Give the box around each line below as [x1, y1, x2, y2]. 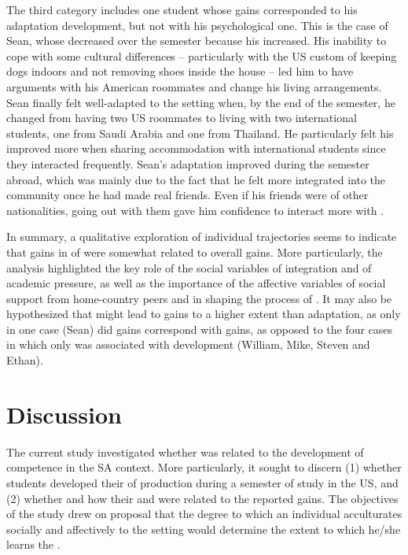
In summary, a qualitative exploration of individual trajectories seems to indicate [6, 228, 397, 245]
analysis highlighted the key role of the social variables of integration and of [6, 259, 372, 276]
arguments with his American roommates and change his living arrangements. [6, 78, 382, 94]
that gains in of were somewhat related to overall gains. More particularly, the [6, 243, 383, 260]
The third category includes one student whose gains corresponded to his [6, 2, 358, 17]
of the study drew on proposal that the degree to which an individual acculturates [6, 505, 402, 522]
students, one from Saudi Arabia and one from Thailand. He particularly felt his [6, 124, 394, 141]
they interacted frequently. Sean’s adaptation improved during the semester [6, 155, 369, 172]
